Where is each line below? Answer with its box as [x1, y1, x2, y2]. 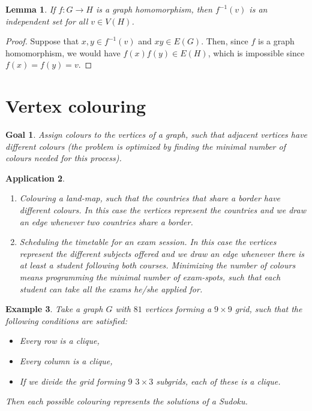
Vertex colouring [5, 93, 146, 118]
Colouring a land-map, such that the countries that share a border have [19, 192, 281, 204]
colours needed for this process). [5, 152, 122, 164]
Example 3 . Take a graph [5, 303, 103, 315]
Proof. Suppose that [5, 35, 79, 47]
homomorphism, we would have [5, 46, 121, 59]
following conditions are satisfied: [5, 314, 128, 327]
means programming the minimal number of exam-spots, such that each [19, 271, 281, 283]
